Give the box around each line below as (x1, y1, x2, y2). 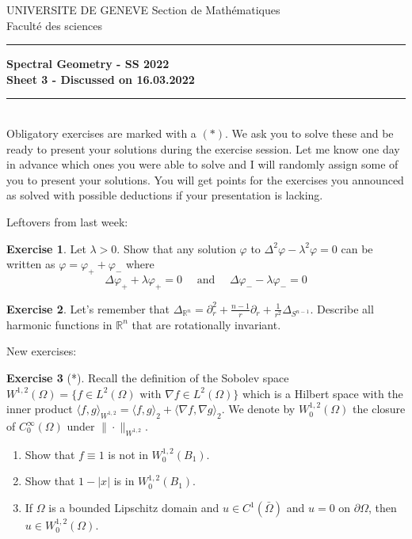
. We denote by (221, 400, 296, 417)
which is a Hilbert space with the (242, 385, 403, 401)
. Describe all (310, 300, 374, 317)
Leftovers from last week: (6, 213, 128, 230)
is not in (108, 446, 148, 462)
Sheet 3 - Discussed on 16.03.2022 (6, 70, 195, 87)
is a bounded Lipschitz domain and (48, 499, 219, 516)
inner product (6, 400, 73, 417)
